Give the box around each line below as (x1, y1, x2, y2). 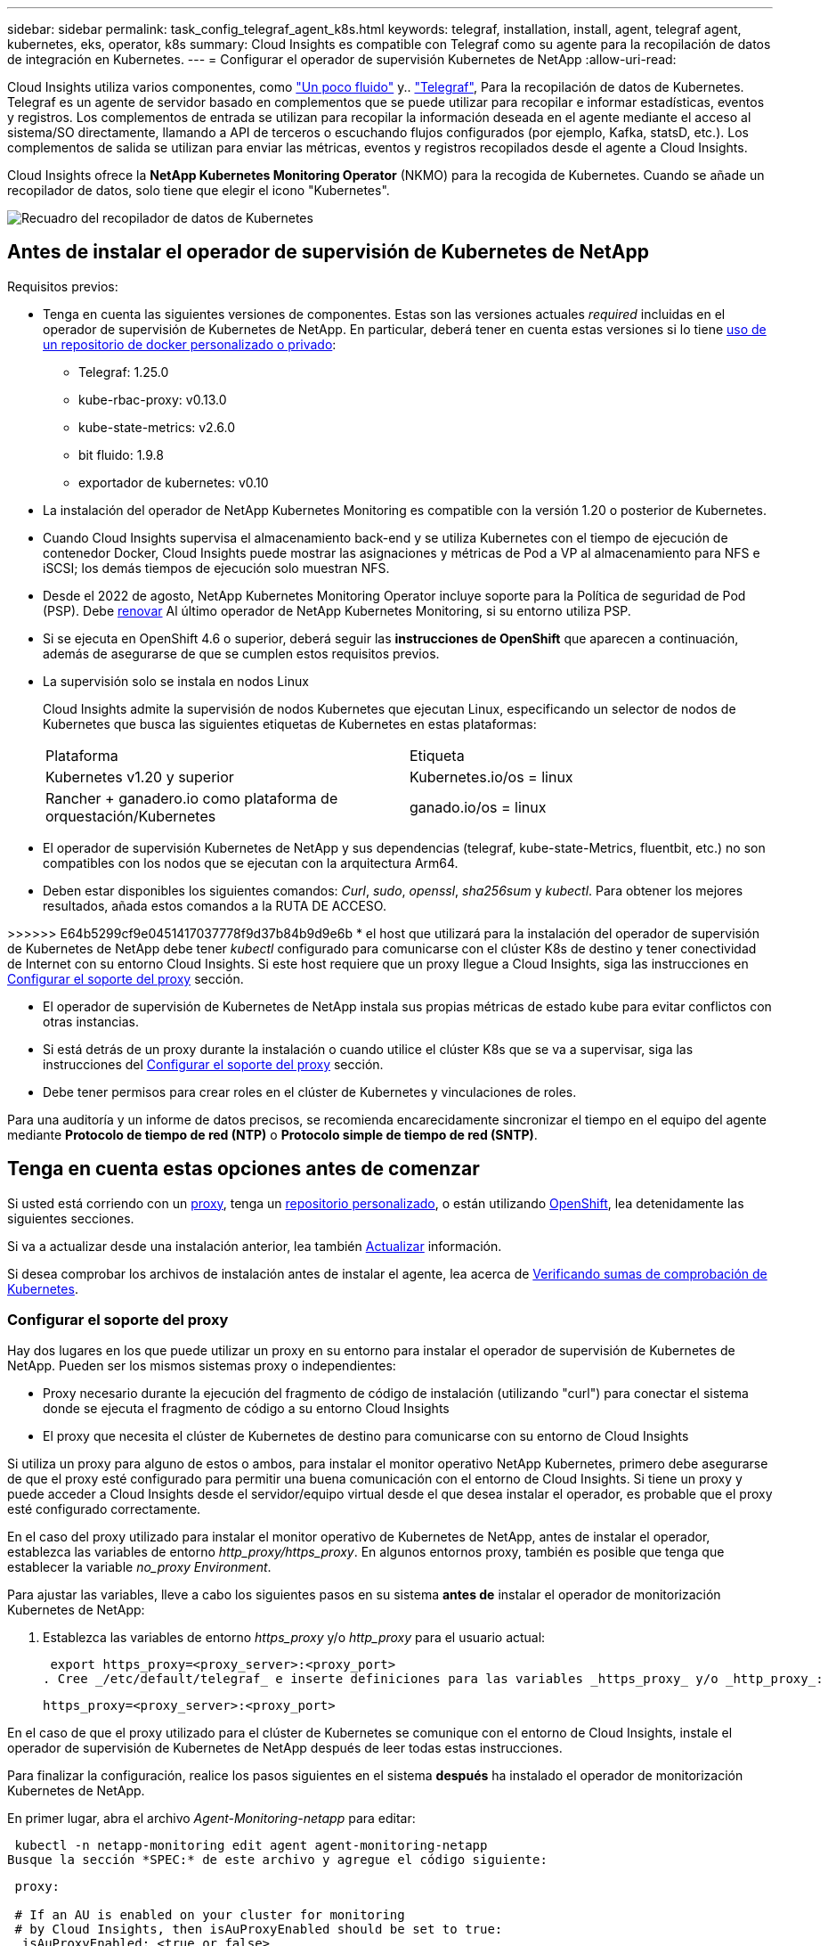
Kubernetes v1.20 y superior (45, 767, 234, 786)
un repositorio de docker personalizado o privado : (43, 336, 337, 352)
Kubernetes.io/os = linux (410, 767, 573, 786)
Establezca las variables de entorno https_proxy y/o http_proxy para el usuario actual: (43, 1630, 546, 1646)
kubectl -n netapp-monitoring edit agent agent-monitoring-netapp (14, 1838, 488, 1853)
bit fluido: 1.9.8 (78, 446, 164, 462)
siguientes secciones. (7, 1210, 134, 1226)
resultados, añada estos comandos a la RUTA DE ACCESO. (43, 897, 386, 913)
